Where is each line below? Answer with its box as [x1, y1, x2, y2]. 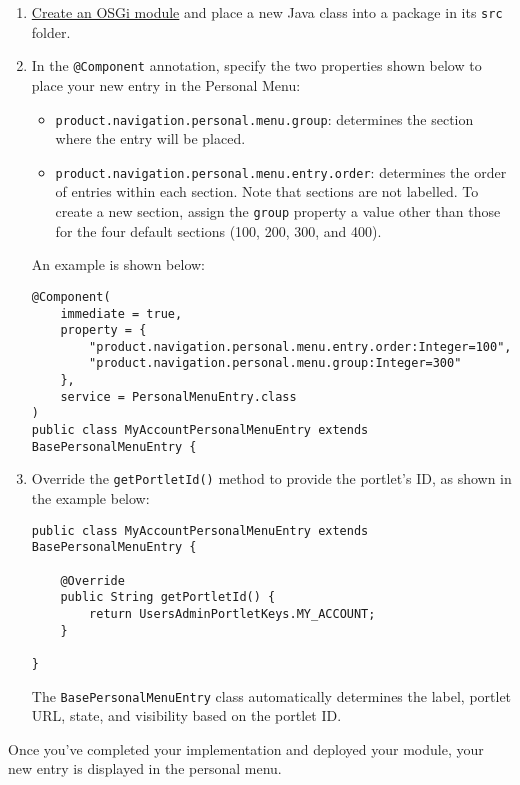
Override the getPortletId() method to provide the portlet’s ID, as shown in [31, 468, 512, 489]
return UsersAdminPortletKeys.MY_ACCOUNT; [89, 606, 376, 621]
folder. [31, 21, 71, 42]
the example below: [31, 488, 150, 509]
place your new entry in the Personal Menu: [31, 74, 301, 95]
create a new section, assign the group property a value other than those [55, 201, 501, 221]
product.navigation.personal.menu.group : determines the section [55, 108, 474, 129]
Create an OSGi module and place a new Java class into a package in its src [31, 2, 503, 22]
